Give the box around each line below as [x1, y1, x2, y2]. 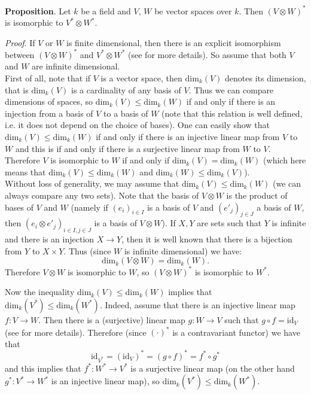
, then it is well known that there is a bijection [121, 233, 292, 245]
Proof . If [5, 36, 35, 48]
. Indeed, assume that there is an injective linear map [99, 298, 295, 311]
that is [5, 83, 29, 96]
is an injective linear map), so [51, 375, 160, 387]
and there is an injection [5, 233, 94, 245]
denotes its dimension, [225, 71, 306, 84]
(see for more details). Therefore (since [5, 326, 147, 338]
